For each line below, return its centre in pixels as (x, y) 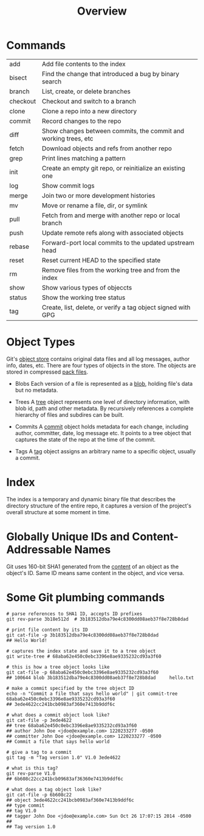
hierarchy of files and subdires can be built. (70, 414)
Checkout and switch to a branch (89, 101)
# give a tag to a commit (39, 752)
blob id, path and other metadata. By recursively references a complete (104, 408)
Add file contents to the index (83, 64)
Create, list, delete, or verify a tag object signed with (116, 307)
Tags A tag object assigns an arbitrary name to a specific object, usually (105, 451)
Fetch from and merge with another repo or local (111, 215)
